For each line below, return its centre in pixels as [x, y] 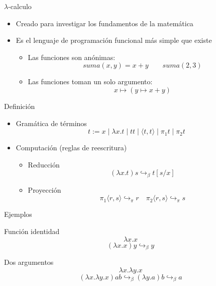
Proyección [44, 189]
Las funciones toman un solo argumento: [90, 81]
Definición [20, 106]
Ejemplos [18, 214]
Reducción [44, 164]
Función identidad [32, 231]
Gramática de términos [51, 123]
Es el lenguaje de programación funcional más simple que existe [114, 40]
